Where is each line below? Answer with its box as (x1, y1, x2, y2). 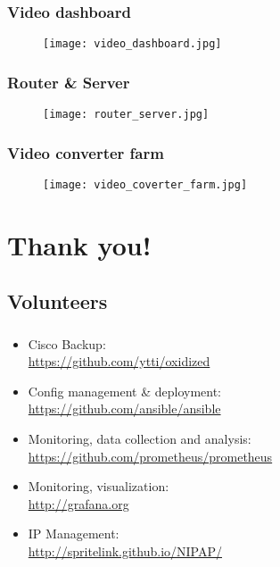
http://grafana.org (28, 494, 129, 513)
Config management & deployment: (28, 381, 222, 400)
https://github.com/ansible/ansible (28, 399, 221, 418)
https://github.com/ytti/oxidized (28, 352, 210, 371)
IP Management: (28, 524, 119, 543)
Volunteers (7, 288, 108, 315)
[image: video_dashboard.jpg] (43, 38, 222, 51)
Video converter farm (7, 141, 164, 163)
